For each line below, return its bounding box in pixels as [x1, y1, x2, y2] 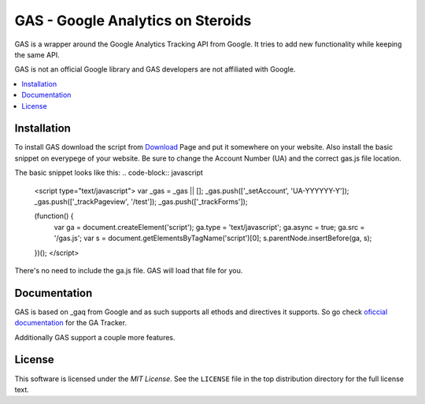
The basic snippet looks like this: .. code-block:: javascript [14, 168, 204, 177]
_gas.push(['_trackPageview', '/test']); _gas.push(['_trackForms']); [34, 197, 248, 206]
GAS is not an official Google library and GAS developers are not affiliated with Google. [14, 65, 296, 74]
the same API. [14, 50, 60, 59]
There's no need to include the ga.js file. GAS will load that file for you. [14, 265, 243, 275]
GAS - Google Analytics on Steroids [14, 12, 252, 29]
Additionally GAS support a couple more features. [14, 332, 176, 342]
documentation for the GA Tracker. [14, 318, 128, 328]
